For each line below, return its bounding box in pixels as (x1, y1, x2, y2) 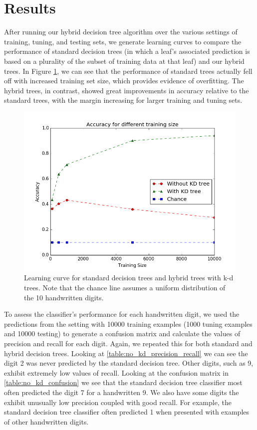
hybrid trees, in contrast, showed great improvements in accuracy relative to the (4, 85, 249, 95)
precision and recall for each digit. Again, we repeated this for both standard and (4, 338, 253, 349)
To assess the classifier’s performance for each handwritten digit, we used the (4, 309, 240, 319)
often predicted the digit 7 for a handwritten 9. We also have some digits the (4, 387, 239, 397)
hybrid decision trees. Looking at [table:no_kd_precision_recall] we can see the (4, 348, 248, 358)
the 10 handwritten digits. (24, 292, 104, 302)
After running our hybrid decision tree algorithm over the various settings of (4, 26, 238, 37)
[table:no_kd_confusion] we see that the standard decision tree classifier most (4, 377, 243, 388)
